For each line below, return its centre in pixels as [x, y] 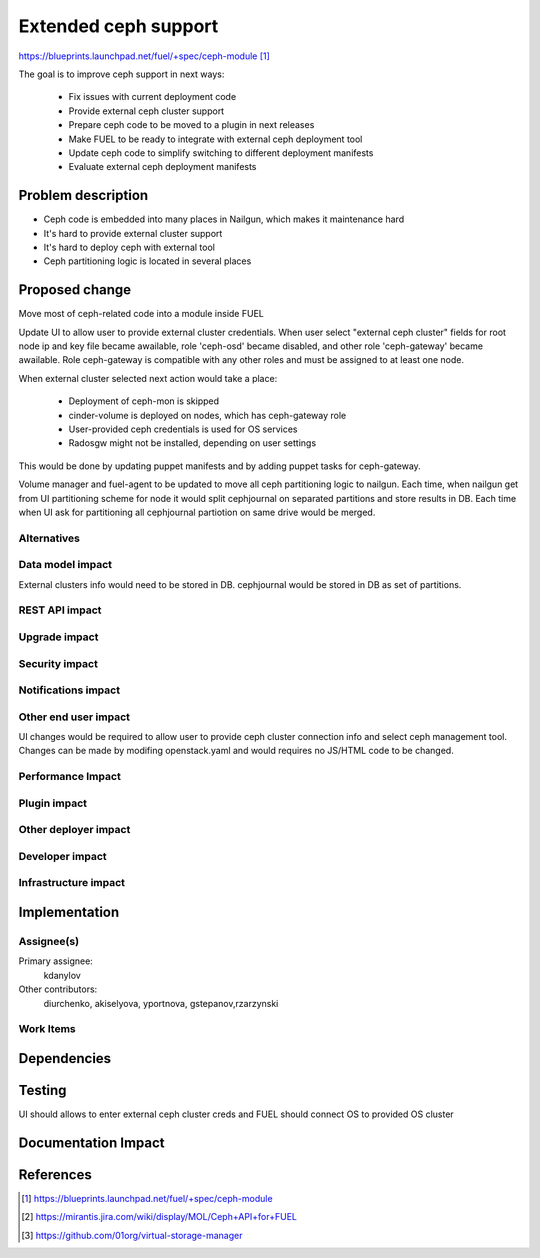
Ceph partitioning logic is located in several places [147, 261]
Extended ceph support [118, 26]
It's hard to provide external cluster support [133, 233]
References [55, 1174]
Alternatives [49, 538]
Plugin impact [52, 803]
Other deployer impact [74, 830]
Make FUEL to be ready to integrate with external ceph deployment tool [215, 139]
